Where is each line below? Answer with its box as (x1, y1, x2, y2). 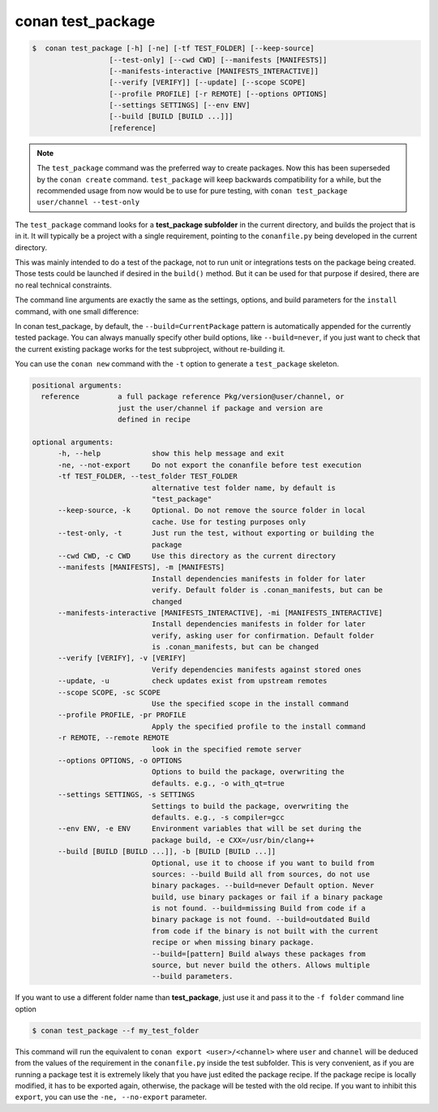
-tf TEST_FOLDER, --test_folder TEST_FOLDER (58, 472, 238, 481)
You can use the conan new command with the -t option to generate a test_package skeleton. (15, 359, 340, 369)
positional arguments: (32, 381, 122, 390)
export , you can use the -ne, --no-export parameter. (15, 1093, 207, 1102)
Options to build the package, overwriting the (151, 768, 345, 777)
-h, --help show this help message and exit (58, 449, 285, 458)
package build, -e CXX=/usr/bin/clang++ (151, 835, 315, 845)
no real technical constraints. (15, 280, 113, 290)
